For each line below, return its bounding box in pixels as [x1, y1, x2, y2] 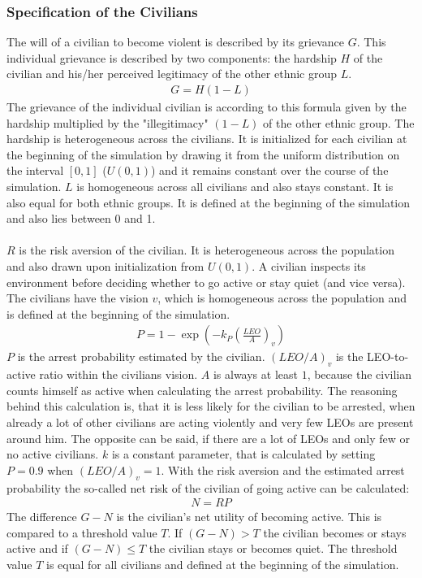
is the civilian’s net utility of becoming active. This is [116, 508, 382, 525]
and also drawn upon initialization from [6, 257, 205, 274]
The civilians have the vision [6, 289, 149, 306]
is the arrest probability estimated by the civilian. [17, 348, 265, 365]
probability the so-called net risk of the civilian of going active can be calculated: [6, 479, 410, 496]
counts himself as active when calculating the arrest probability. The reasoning [6, 381, 398, 398]
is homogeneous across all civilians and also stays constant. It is [76, 178, 394, 194]
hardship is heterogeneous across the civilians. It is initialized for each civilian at [6, 130, 407, 147]
